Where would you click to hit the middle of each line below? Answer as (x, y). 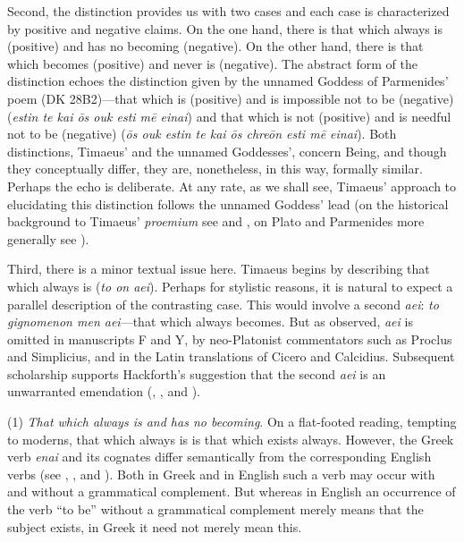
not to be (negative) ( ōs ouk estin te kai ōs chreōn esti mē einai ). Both (202, 134)
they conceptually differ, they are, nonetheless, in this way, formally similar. (215, 169)
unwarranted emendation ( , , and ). (104, 391)
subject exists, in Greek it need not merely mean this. (155, 526)
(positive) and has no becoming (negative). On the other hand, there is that (215, 46)
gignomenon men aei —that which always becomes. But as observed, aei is (210, 322)
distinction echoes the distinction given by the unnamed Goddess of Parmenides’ (228, 81)
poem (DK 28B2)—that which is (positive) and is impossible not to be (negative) (231, 98)
